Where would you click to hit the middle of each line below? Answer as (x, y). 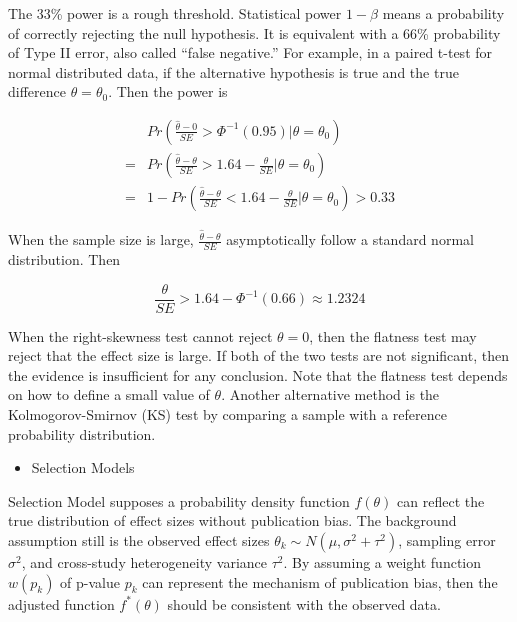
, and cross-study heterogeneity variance (144, 561)
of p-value (90, 581)
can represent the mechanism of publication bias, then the (320, 581)
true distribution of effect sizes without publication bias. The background (232, 520)
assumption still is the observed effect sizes (139, 539)
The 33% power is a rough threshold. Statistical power (175, 13)
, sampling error (447, 539)
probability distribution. (82, 433)
